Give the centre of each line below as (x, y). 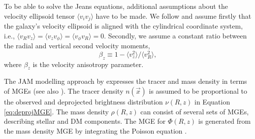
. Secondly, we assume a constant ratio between (175, 35)
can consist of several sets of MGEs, (195, 111)
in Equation (212, 101)
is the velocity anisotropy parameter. (88, 64)
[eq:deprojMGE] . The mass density (56, 111)
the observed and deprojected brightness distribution (83, 101)
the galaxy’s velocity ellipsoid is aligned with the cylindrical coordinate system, (124, 26)
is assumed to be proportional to (198, 90)
